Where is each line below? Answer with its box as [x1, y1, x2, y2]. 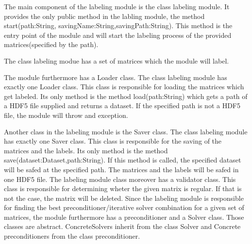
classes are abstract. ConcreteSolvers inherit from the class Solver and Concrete [4, 221, 241, 231]
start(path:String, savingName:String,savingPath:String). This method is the [4, 20, 233, 31]
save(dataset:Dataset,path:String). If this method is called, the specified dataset [4, 155, 241, 165]
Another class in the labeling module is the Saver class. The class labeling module [4, 126, 248, 136]
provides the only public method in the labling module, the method [4, 11, 205, 21]
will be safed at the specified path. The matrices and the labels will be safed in [4, 164, 239, 174]
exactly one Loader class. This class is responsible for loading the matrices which [4, 81, 244, 92]
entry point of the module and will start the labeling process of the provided [4, 30, 232, 40]
